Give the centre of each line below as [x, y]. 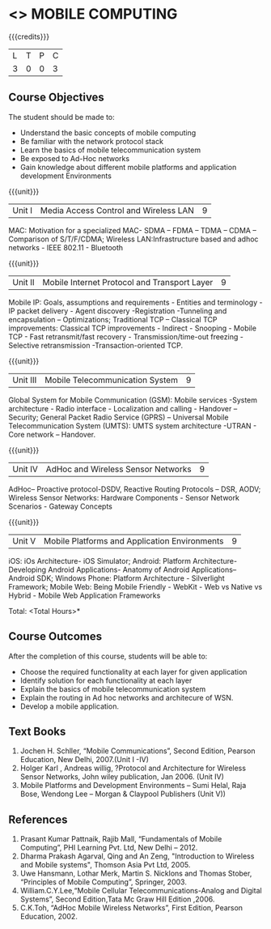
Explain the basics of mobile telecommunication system [113, 688]
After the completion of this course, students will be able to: [108, 656]
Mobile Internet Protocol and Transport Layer [128, 282]
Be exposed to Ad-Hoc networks [75, 158]
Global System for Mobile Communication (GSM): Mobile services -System [133, 400]
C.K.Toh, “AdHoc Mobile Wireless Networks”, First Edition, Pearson [131, 908]
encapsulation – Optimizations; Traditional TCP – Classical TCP [113, 319]
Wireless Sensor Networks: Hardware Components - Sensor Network [124, 497]
